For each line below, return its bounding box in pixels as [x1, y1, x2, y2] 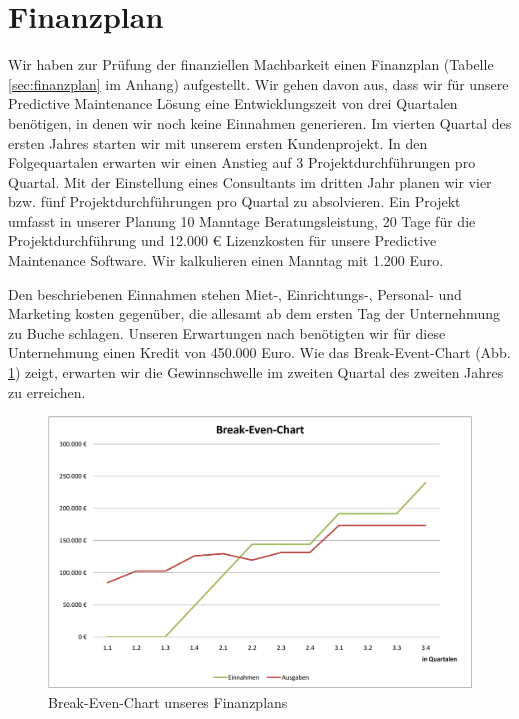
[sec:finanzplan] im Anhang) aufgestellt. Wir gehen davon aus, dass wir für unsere [8, 73, 509, 94]
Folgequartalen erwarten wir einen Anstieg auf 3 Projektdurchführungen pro [8, 152, 476, 173]
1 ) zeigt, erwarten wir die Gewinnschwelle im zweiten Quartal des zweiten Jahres [8, 362, 504, 383]
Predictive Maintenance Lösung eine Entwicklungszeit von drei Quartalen [8, 93, 458, 114]
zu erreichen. [8, 381, 86, 402]
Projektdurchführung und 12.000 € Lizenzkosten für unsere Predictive [8, 230, 437, 251]
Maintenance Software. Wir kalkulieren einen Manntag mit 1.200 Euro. [8, 250, 444, 271]
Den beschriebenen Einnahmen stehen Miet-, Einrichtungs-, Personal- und [8, 283, 462, 304]
